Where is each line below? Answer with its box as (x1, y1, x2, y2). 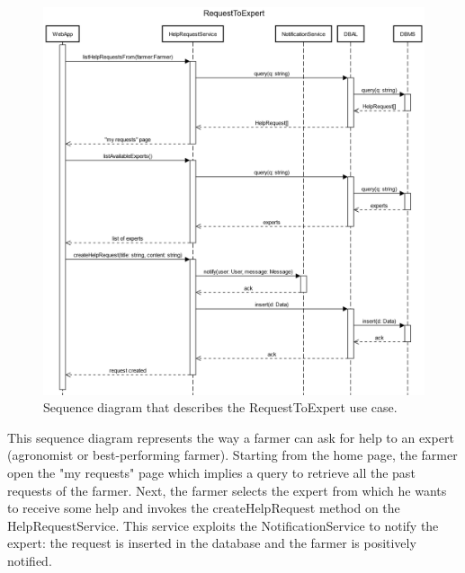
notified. (7, 551, 52, 569)
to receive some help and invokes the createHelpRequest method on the (7, 498, 400, 517)
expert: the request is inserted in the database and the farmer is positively (7, 533, 416, 552)
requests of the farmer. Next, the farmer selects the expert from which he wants (7, 480, 447, 499)
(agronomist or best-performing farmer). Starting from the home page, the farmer (7, 445, 458, 464)
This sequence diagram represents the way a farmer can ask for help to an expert (7, 428, 454, 446)
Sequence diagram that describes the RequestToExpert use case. (43, 398, 398, 417)
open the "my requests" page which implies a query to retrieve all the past (7, 463, 416, 481)
